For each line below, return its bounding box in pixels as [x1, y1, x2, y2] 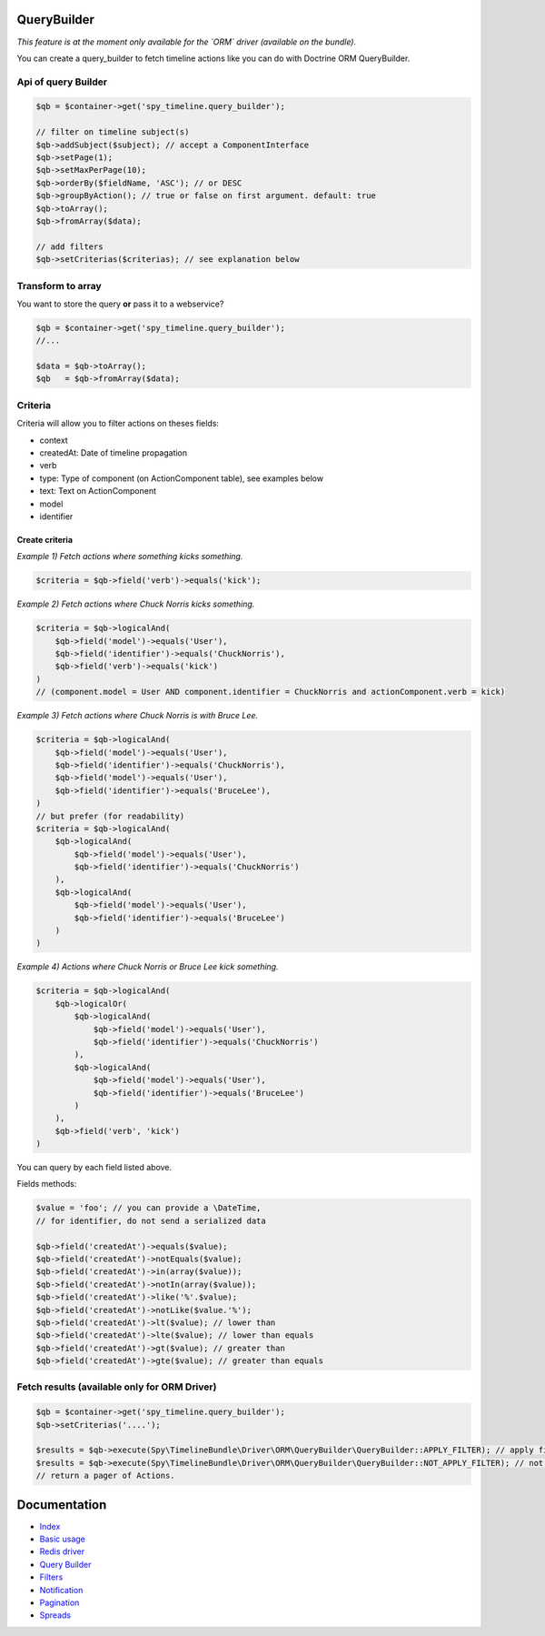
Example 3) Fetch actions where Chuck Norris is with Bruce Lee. [16, 710, 259, 721]
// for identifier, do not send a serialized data [35, 1215, 267, 1226]
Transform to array [16, 279, 102, 292]
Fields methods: [16, 1179, 77, 1189]
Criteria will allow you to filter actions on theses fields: [16, 418, 220, 429]
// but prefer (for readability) [35, 810, 185, 821]
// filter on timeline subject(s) [35, 127, 190, 137]
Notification [39, 1584, 84, 1595]
